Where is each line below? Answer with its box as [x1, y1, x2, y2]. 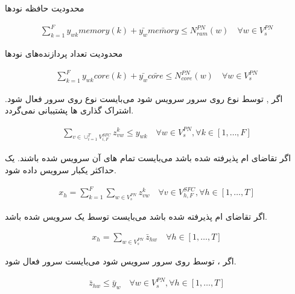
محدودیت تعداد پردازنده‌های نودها [5, 46, 123, 59]
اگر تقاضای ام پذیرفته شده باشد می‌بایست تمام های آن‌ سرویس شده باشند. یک [5, 152, 291, 164]
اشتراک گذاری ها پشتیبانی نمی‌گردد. [5, 104, 134, 117]
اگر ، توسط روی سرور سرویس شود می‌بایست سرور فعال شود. [5, 255, 236, 267]
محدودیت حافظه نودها [5, 2, 84, 14]
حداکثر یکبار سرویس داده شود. [5, 163, 116, 176]
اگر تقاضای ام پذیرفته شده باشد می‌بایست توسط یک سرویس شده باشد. [5, 210, 267, 223]
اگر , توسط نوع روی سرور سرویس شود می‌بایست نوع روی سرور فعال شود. [5, 92, 283, 104]
